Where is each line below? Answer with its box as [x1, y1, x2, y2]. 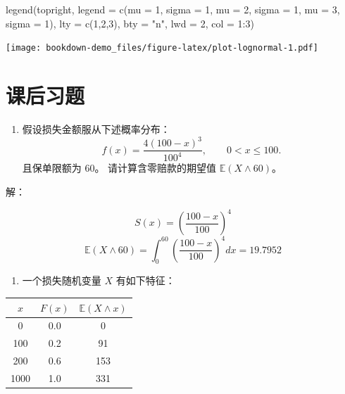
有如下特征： [115, 273, 175, 288]
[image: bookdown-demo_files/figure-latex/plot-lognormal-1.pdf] [6, 43, 318, 53]
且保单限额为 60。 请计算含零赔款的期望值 [22, 160, 217, 175]
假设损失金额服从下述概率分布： [22, 121, 170, 136]
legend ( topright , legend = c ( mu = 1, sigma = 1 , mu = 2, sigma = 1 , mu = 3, [6, 2, 340, 16]
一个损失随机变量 [22, 273, 101, 288]
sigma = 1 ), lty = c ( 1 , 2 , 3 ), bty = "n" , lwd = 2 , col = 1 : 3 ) [6, 15, 254, 30]
